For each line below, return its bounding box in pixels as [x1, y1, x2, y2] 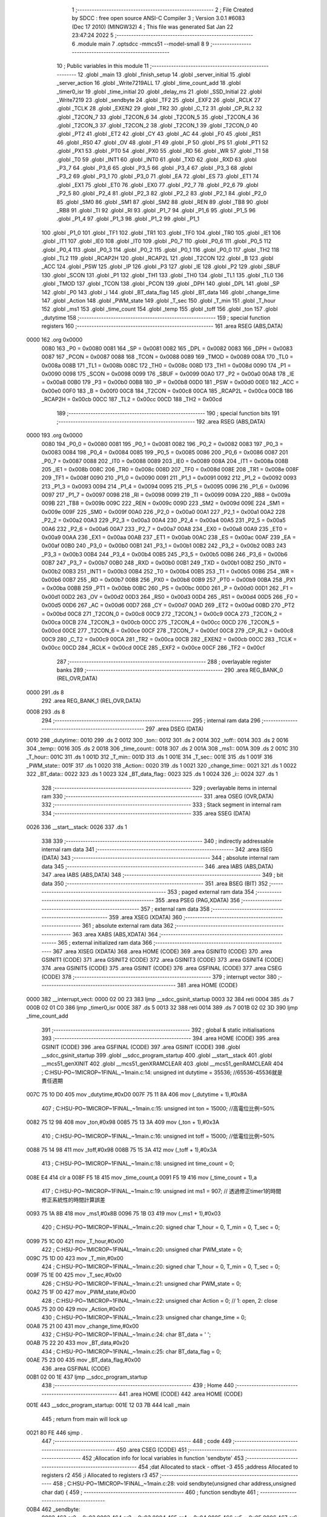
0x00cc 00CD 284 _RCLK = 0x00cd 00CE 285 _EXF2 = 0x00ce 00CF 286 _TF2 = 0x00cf [41, 644, 265, 652]
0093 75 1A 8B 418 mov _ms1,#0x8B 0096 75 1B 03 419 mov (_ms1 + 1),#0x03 [26, 1210, 221, 1217]
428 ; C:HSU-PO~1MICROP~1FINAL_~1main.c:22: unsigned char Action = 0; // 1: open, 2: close [41, 1297, 278, 1304]
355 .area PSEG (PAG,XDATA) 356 [155, 897, 240, 904]
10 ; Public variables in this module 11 [56, 63, 149, 70]
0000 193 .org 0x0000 [26, 431, 83, 439]
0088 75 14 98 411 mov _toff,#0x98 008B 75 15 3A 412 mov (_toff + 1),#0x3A [26, 1146, 217, 1154]
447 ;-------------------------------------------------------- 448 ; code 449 [41, 1438, 232, 1445]
